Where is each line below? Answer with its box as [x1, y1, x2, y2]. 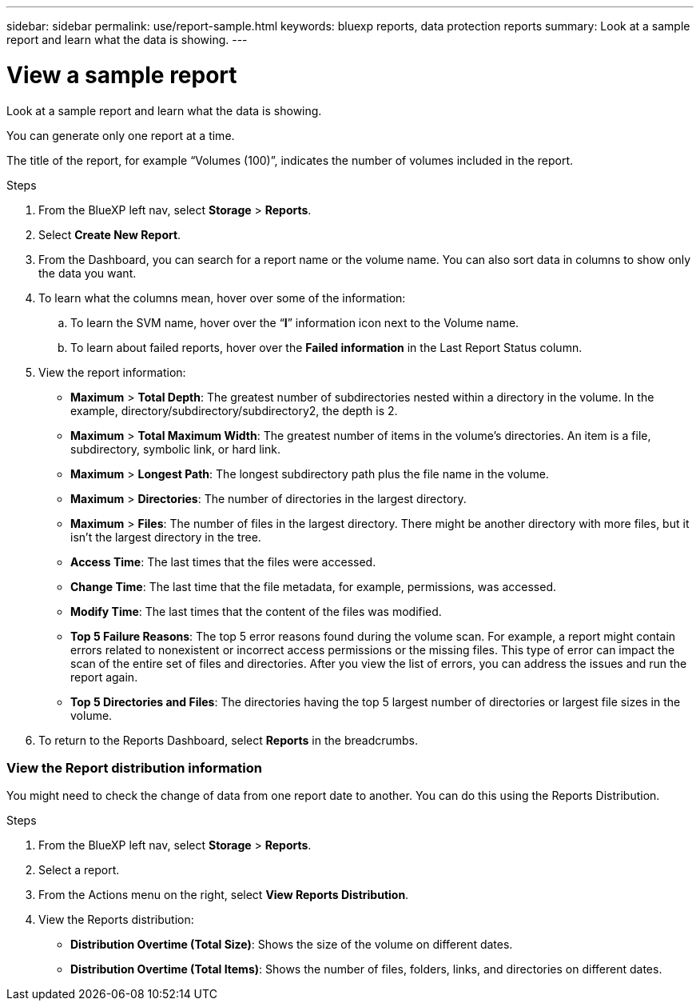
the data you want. [38, 266, 137, 280]
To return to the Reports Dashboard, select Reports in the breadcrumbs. [38, 733, 419, 747]
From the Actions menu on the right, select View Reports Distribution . [38, 888, 409, 902]
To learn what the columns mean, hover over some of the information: [38, 290, 406, 305]
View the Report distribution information [6, 759, 263, 776]
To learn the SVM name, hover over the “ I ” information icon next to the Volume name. [70, 315, 519, 330]
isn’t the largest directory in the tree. [70, 529, 261, 544]
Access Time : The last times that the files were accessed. [70, 554, 376, 569]
